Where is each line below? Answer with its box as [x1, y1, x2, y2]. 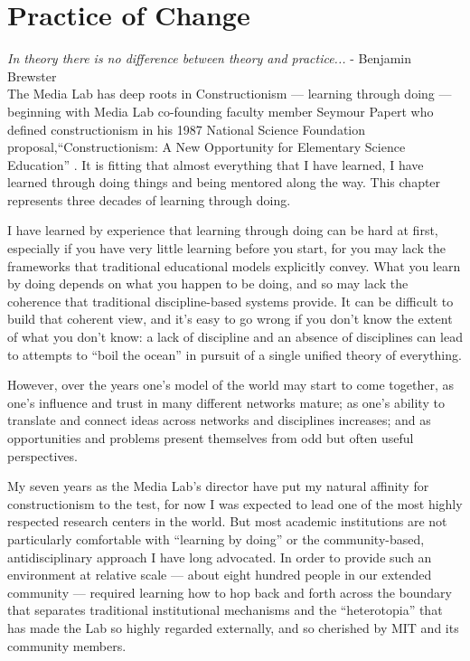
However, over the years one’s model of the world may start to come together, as [7, 375, 454, 394]
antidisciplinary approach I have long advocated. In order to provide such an [7, 547, 432, 566]
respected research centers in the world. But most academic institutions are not [7, 512, 447, 531]
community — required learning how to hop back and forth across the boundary [7, 582, 452, 601]
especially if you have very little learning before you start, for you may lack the [7, 239, 446, 258]
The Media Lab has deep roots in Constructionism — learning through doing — [7, 84, 452, 103]
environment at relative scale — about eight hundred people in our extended [7, 565, 432, 584]
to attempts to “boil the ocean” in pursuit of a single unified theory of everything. [7, 345, 462, 364]
